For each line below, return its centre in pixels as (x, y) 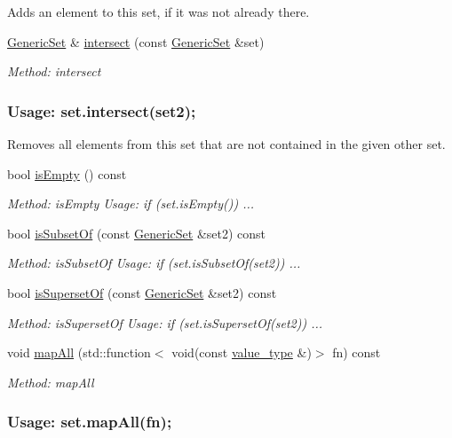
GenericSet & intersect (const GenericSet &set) (136, 41)
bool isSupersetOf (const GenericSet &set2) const (142, 292)
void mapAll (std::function (79, 352)
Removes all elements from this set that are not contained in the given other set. (226, 144)
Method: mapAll (51, 382)
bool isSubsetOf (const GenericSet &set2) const (137, 233)
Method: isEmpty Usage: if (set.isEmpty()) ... (131, 203)
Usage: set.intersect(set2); (102, 110)
